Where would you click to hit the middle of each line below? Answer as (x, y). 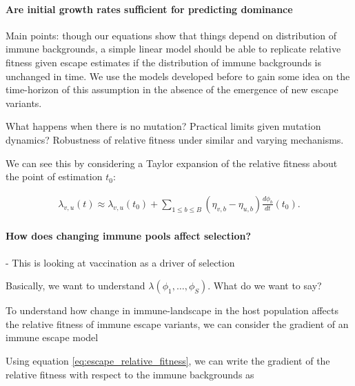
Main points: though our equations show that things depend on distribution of (171, 35)
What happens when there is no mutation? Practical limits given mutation (163, 126)
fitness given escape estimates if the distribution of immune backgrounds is (164, 62)
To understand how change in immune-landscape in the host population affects (172, 310)
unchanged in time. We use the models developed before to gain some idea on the (178, 76)
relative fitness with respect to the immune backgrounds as (130, 374)
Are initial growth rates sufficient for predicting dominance (149, 9)
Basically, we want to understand (75, 286)
